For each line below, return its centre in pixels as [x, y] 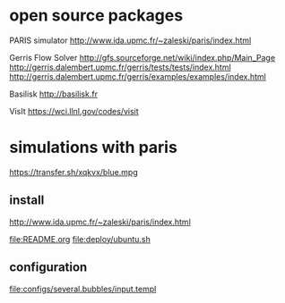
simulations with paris [93, 147]
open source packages [96, 16]
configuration [48, 268]
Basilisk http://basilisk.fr [54, 94]
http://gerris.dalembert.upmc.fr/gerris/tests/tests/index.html [120, 67]
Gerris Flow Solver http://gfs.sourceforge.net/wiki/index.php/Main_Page [142, 57]
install [27, 201]
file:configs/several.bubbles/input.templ [83, 289]
